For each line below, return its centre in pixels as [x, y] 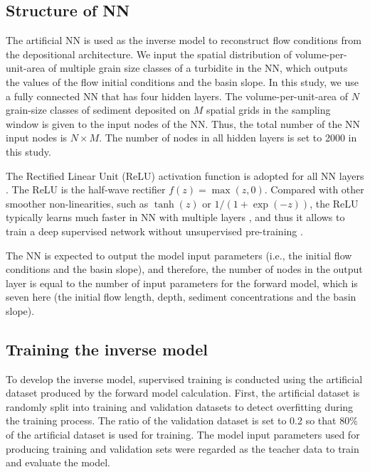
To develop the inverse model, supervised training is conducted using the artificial [184, 379]
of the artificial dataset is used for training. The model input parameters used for [183, 435]
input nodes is [37, 138]
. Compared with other [314, 189]
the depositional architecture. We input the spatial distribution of [149, 54]
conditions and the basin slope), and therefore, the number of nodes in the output [184, 269]
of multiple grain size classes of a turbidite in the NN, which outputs [198, 68]
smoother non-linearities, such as [77, 203]
